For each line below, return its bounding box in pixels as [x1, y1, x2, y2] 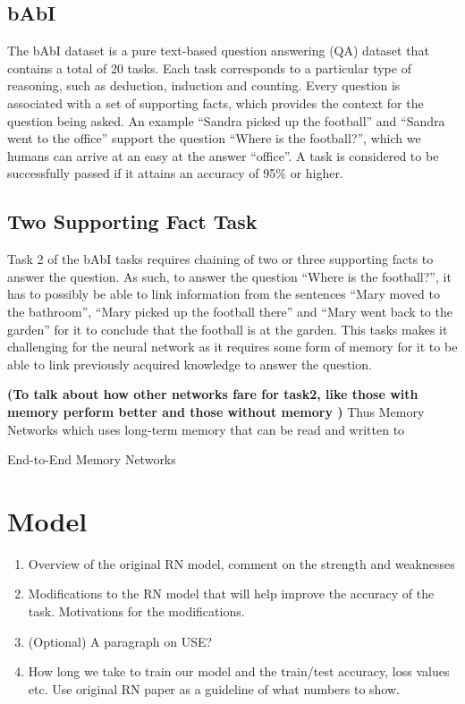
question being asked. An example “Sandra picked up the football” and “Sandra [7, 111, 445, 130]
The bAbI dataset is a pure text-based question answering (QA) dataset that [7, 41, 429, 60]
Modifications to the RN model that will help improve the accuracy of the [28, 584, 435, 603]
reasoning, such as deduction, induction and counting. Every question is [7, 76, 401, 95]
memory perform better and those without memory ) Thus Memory [7, 402, 425, 420]
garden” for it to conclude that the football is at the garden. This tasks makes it [7, 319, 448, 338]
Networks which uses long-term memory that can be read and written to [7, 420, 405, 438]
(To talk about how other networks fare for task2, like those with [7, 385, 418, 403]
